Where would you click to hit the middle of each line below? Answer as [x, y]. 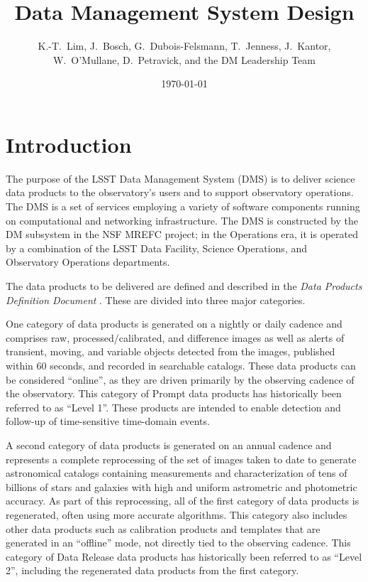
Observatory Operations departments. [88, 262]
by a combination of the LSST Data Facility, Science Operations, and [157, 248]
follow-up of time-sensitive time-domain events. [108, 421]
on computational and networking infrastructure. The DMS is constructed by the [182, 220]
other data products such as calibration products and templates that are [163, 528]
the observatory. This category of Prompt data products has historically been [174, 393]
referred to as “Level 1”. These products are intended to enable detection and [173, 407]
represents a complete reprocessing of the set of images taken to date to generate [181, 459]
